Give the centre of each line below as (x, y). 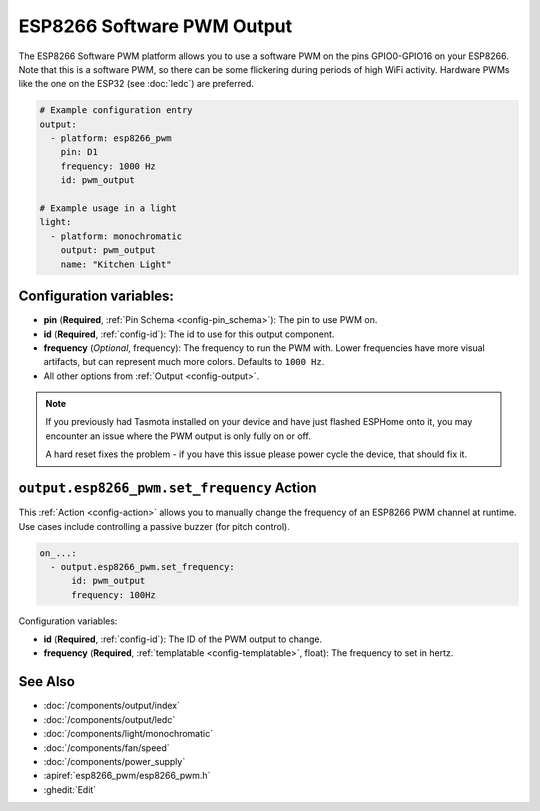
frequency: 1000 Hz (108, 166)
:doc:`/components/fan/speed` (106, 747)
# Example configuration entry (116, 110)
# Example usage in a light (108, 208)
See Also (46, 681)
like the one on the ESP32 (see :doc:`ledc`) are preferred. (136, 84)
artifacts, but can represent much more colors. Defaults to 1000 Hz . (184, 362)
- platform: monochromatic (116, 236)
